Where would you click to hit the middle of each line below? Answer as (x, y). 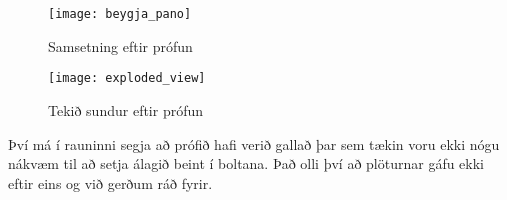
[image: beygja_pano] (120, 14)
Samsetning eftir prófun (120, 45)
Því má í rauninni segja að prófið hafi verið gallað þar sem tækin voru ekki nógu (254, 143)
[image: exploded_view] (127, 78)
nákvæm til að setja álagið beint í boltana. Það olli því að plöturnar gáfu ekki (246, 163)
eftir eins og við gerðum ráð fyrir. (110, 182)
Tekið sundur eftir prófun (126, 109)
